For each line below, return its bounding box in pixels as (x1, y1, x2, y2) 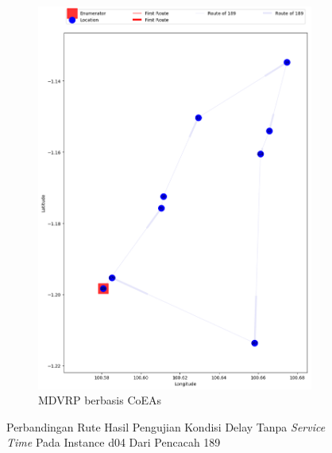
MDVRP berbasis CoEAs (38, 392, 162, 408)
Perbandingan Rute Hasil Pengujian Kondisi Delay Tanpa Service (6, 418, 326, 435)
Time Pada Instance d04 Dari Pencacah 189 (6, 434, 221, 451)
